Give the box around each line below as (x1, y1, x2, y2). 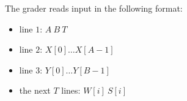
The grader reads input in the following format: (5, 2, 183, 14)
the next (19, 84, 51, 97)
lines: (61, 84, 81, 97)
